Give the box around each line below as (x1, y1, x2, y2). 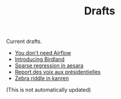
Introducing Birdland (14, 55, 65, 63)
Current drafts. (6, 38, 43, 45)
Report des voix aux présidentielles (14, 69, 101, 76)
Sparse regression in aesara (14, 62, 84, 69)
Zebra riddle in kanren (14, 75, 69, 82)
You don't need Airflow (14, 49, 71, 57)
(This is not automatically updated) (6, 86, 91, 94)
